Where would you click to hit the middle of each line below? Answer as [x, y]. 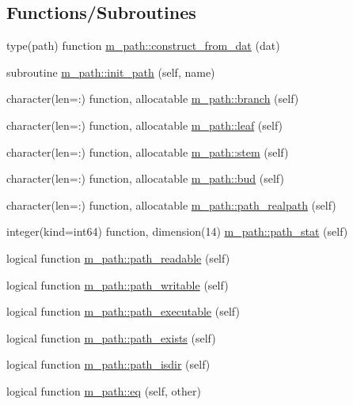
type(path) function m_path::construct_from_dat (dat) [143, 45]
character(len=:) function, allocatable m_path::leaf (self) [145, 125]
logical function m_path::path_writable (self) [118, 284]
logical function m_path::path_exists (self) [111, 337]
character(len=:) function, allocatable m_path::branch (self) [153, 98]
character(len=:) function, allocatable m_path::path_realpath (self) [171, 204]
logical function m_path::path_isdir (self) [108, 364]
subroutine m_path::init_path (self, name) [111, 72]
